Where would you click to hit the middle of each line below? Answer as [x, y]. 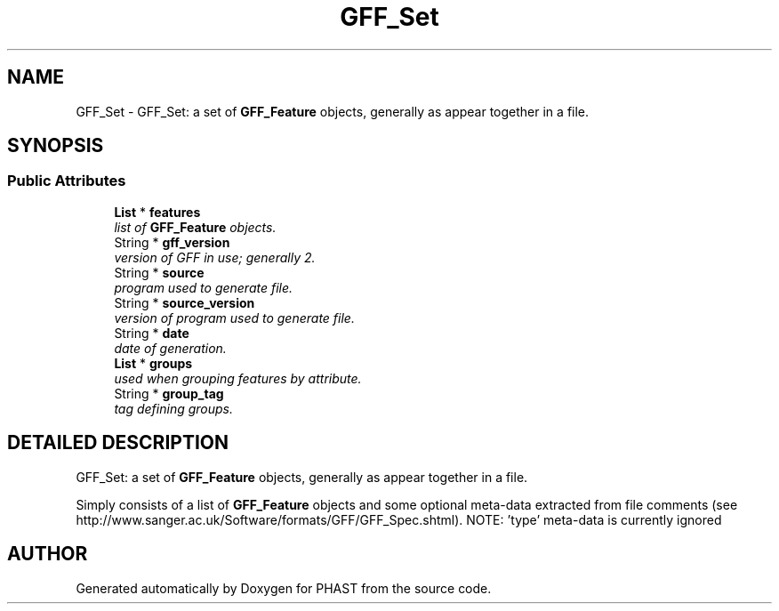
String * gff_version [172, 242]
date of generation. [170, 348]
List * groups [153, 363]
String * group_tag [169, 393]
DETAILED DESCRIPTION [118, 443]
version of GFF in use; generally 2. [215, 257]
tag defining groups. [174, 408]
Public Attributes [67, 181]
